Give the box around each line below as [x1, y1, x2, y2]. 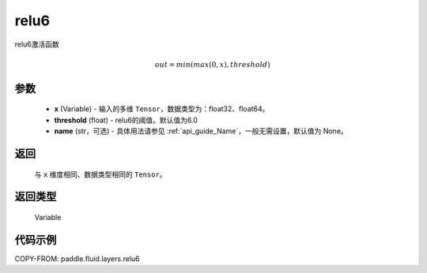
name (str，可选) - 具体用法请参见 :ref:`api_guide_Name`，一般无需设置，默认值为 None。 [54, 126, 348, 136]
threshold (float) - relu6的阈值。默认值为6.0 [54, 115, 198, 125]
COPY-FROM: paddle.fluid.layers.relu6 [14, 253, 140, 264]
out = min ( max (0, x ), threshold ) [154, 60, 270, 69]
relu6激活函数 [14, 39, 59, 49]
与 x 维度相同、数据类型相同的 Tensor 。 [34, 170, 167, 179]
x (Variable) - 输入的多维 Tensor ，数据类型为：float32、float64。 [54, 104, 270, 114]
